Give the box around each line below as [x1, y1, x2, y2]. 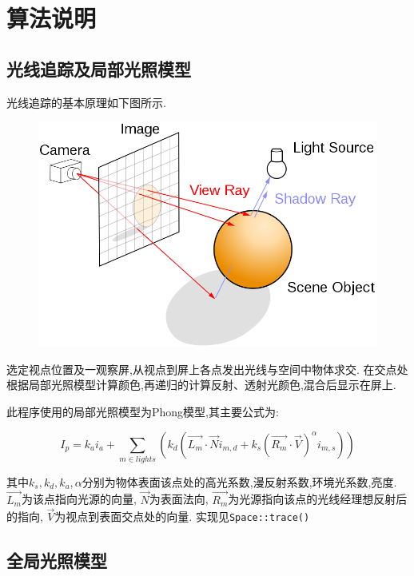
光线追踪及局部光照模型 [6, 56, 191, 81]
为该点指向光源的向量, [21, 491, 137, 507]
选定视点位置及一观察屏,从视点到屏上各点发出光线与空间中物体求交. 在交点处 [6, 360, 408, 377]
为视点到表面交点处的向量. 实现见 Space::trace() [54, 508, 310, 525]
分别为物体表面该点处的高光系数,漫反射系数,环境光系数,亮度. [82, 473, 397, 490]
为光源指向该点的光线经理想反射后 [228, 491, 408, 507]
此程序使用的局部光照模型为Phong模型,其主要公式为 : [6, 403, 279, 419]
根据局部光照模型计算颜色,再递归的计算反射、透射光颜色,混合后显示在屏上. [6, 376, 396, 393]
